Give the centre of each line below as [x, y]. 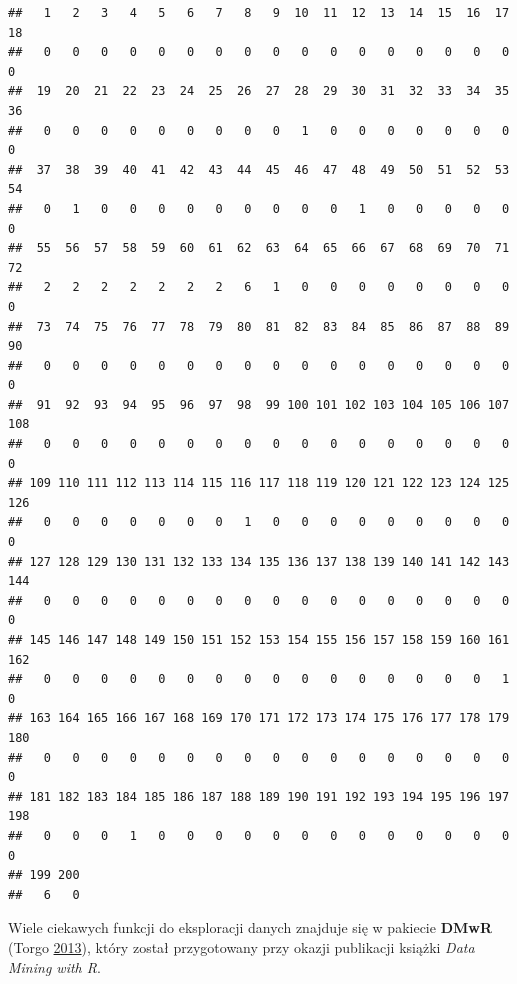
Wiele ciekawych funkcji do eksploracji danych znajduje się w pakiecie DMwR [250, 927]
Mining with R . [54, 966]
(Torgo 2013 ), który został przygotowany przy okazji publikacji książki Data [241, 946]
